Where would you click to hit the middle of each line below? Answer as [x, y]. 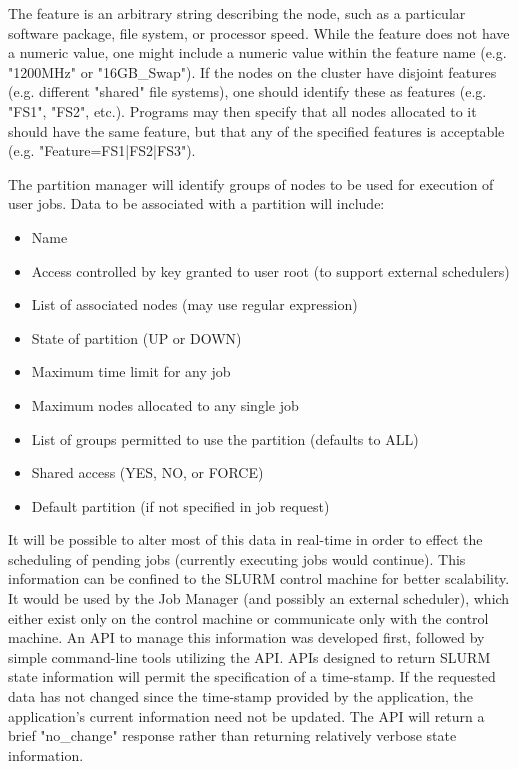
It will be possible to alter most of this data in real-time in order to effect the [245, 539]
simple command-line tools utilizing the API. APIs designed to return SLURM [249, 656]
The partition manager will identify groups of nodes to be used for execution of [251, 183]
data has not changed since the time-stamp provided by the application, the [240, 696]
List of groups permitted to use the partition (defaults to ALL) [225, 438]
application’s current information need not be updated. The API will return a [246, 715]
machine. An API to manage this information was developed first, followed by [246, 637]
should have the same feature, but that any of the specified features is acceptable [256, 130]
